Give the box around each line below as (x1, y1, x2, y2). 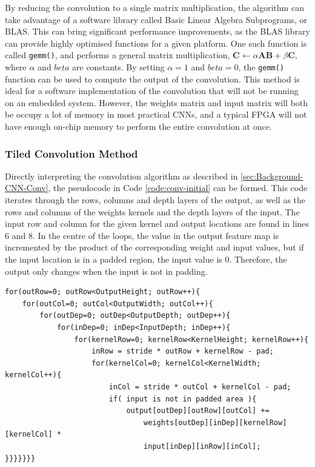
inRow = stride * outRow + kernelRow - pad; (91, 347, 274, 356)
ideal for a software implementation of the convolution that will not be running (5, 84, 299, 97)
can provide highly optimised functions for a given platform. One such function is (5, 36, 307, 49)
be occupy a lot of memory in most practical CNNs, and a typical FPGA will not (5, 108, 307, 121)
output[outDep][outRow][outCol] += (126, 406, 270, 415)
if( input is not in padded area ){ (108, 394, 257, 403)
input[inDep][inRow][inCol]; (144, 442, 261, 451)
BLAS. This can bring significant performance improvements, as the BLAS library (5, 25, 310, 38)
